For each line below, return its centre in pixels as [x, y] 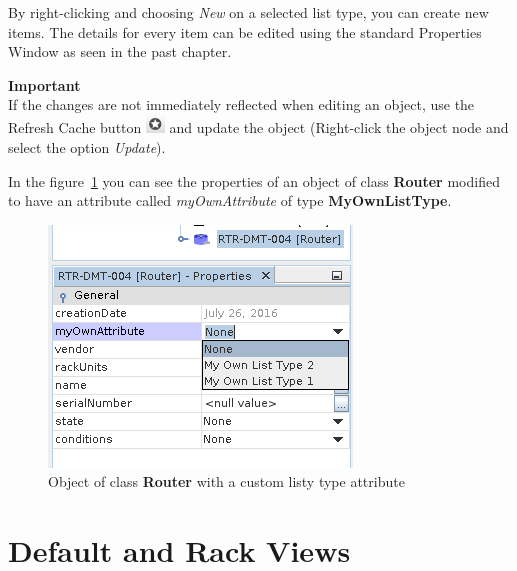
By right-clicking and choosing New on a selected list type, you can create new [248, 12]
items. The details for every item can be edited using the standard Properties [245, 31]
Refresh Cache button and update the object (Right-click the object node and [258, 127]
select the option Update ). [87, 146]
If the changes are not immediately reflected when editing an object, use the [241, 104]
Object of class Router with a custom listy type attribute [226, 481]
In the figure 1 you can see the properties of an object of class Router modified [254, 180]
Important [44, 84]
